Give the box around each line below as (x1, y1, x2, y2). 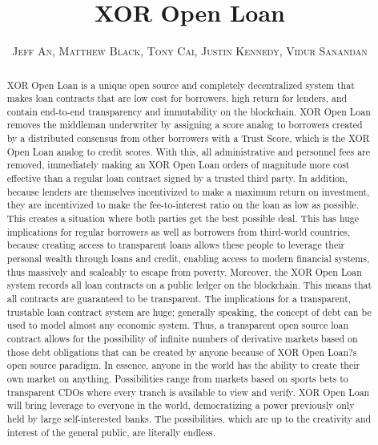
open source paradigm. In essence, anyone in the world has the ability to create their (6, 358, 360, 372)
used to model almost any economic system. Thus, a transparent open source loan (6, 318, 349, 332)
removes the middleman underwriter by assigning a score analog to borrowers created (6, 118, 363, 131)
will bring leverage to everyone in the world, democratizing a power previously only (6, 398, 355, 412)
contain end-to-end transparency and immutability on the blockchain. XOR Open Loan (6, 104, 371, 118)
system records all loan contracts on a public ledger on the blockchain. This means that (6, 278, 372, 292)
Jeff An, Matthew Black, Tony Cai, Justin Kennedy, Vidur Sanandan (12, 42, 368, 59)
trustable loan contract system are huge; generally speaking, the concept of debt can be (6, 305, 372, 318)
